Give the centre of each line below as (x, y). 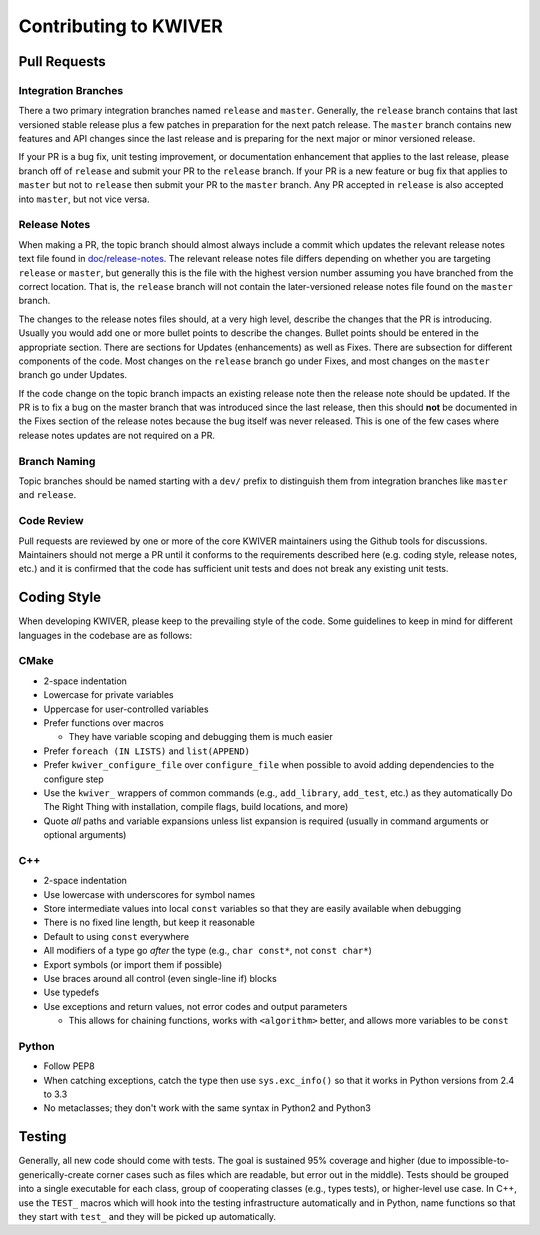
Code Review (51, 521)
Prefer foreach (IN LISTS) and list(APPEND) (146, 751)
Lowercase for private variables (108, 695)
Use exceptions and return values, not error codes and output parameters (195, 1006)
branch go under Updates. (73, 375)
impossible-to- (479, 1161)
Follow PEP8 (69, 1066)
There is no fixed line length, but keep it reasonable (149, 922)
